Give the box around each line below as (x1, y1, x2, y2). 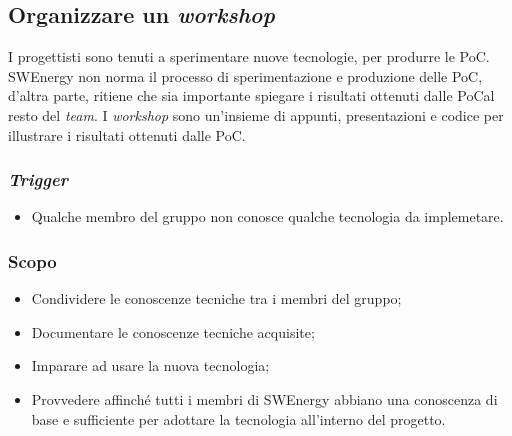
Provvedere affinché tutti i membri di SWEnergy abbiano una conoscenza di (31, 388, 498, 409)
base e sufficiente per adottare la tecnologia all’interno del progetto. (31, 408, 446, 429)
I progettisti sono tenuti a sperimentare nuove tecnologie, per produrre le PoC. (8, 46, 490, 67)
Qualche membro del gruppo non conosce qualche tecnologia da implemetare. (31, 206, 504, 227)
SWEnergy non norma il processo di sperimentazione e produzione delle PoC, (8, 65, 483, 86)
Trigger (8, 167, 68, 192)
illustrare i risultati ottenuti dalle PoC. (8, 124, 246, 145)
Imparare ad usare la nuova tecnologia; (31, 355, 270, 376)
